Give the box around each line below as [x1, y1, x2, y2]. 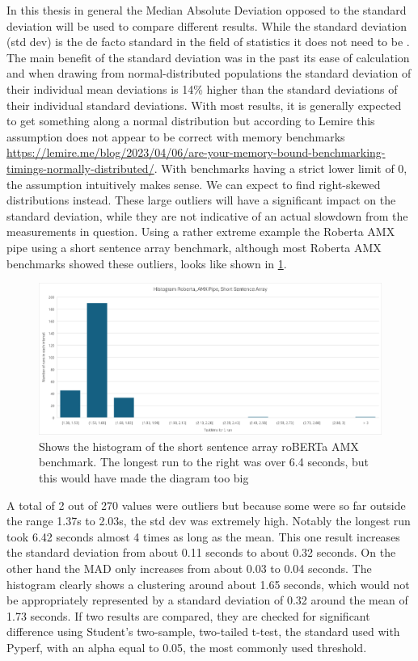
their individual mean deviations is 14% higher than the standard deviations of [6, 80, 398, 97]
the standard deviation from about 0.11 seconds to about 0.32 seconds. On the [6, 544, 396, 561]
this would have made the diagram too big [39, 469, 249, 486]
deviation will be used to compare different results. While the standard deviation [6, 17, 407, 34]
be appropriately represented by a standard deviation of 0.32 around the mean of [6, 592, 408, 608]
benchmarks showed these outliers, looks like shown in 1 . [6, 255, 287, 272]
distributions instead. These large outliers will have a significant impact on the [6, 192, 396, 208]
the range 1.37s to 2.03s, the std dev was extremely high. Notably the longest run [6, 512, 411, 529]
